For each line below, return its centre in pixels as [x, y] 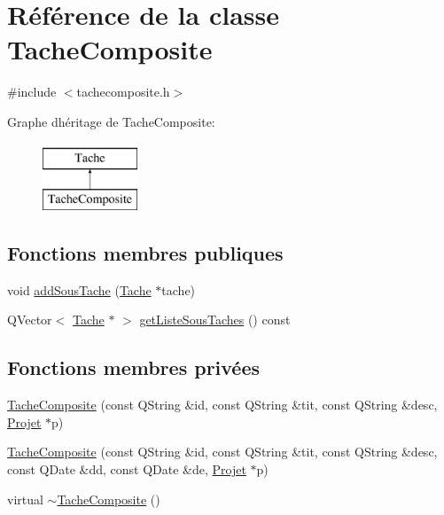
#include [32, 92]
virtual [25, 499]
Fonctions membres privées [134, 367]
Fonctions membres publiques [145, 253]
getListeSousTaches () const [215, 320]
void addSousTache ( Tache [79, 289]
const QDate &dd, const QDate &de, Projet [127, 469]
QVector [30, 320]
